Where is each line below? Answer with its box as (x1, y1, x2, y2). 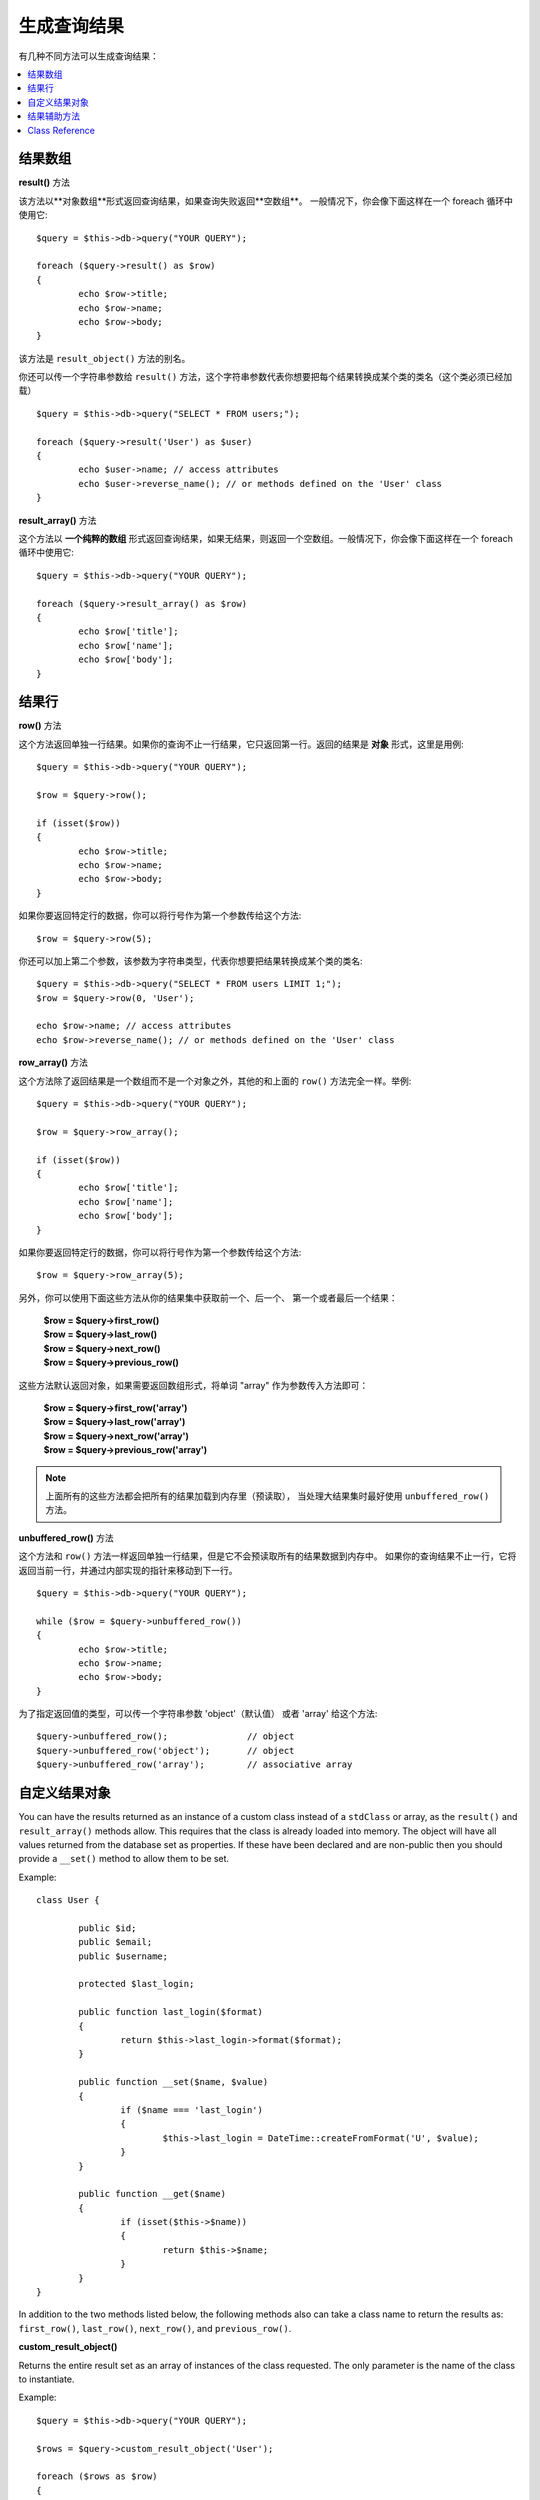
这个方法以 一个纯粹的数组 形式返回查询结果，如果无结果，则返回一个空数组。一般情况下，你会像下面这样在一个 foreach (18, 533, 514, 544)
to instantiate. (18, 2373, 75, 2385)
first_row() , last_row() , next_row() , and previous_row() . (18, 2322, 292, 2334)
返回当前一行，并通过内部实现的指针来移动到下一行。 (18, 1564, 238, 1576)
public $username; (78, 1950, 169, 1962)
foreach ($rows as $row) (36, 2471, 158, 2482)
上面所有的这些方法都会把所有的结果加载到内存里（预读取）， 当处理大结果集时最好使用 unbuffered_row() (45, 1490, 490, 1502)
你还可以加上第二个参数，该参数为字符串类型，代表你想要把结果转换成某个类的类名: (18, 955, 364, 967)
